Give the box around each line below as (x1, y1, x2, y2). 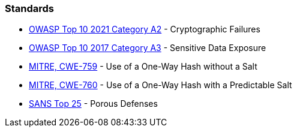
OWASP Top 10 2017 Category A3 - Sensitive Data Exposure (29, 43, 266, 53)
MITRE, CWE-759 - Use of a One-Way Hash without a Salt (29, 61, 257, 72)
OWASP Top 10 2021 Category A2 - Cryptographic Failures (29, 24, 260, 35)
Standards (5, 2, 55, 14)
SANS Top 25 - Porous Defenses (29, 98, 158, 109)
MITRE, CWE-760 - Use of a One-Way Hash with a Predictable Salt (29, 80, 292, 91)
